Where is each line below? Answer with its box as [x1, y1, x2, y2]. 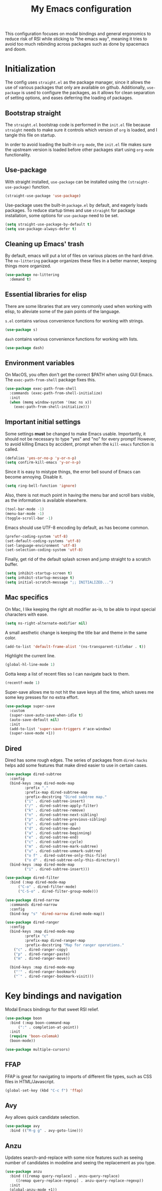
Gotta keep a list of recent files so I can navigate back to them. [5, 671, 130, 677]
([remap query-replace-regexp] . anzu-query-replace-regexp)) [15, 1178, 144, 1183]
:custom [9, 708, 25, 714]
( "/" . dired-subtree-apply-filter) [24, 803, 98, 808]
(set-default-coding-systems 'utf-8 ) [5, 538, 81, 544]
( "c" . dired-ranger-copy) [14, 947, 68, 952]
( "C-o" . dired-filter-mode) [17, 885, 77, 889]
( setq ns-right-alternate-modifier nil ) [5, 621, 88, 626]
